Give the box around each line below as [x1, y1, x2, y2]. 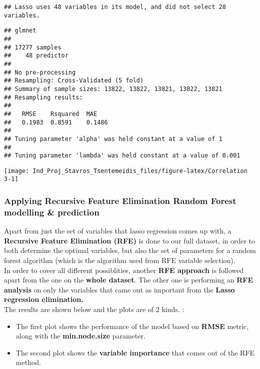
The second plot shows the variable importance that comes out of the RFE [15, 347, 255, 357]
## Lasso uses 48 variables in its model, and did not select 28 [4, 3, 226, 10]
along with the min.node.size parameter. [15, 330, 145, 341]
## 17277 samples [4, 43, 61, 51]
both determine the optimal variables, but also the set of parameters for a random [4, 245, 256, 255]
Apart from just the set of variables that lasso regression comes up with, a [4, 225, 231, 236]
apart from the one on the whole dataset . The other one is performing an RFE [4, 274, 253, 285]
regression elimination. [4, 294, 83, 304]
